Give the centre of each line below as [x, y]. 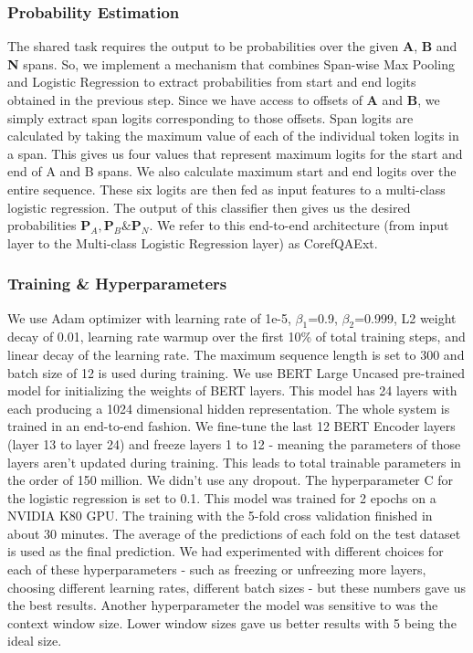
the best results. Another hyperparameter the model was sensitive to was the [223, 605]
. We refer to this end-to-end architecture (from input [299, 225]
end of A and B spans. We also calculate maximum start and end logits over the [232, 171]
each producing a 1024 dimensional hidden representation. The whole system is [229, 408]
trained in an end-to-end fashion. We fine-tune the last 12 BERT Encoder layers [231, 426]
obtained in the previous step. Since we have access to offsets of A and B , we [224, 100]
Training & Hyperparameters [117, 284]
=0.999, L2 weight [405, 317]
